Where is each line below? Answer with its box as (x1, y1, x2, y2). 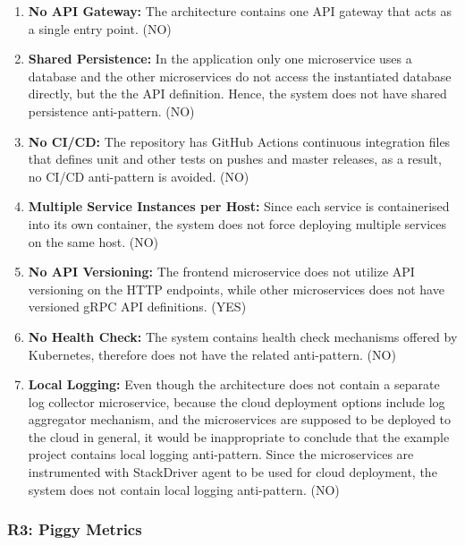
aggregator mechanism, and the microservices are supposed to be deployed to (28, 410, 452, 429)
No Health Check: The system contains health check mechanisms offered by (28, 327, 458, 345)
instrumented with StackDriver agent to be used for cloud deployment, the (28, 463, 437, 481)
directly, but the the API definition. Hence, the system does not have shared (28, 84, 447, 103)
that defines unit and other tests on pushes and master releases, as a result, (28, 149, 442, 168)
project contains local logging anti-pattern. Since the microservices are (28, 445, 414, 464)
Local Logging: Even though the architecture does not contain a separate (28, 375, 440, 394)
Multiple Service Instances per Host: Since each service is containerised (28, 197, 450, 216)
